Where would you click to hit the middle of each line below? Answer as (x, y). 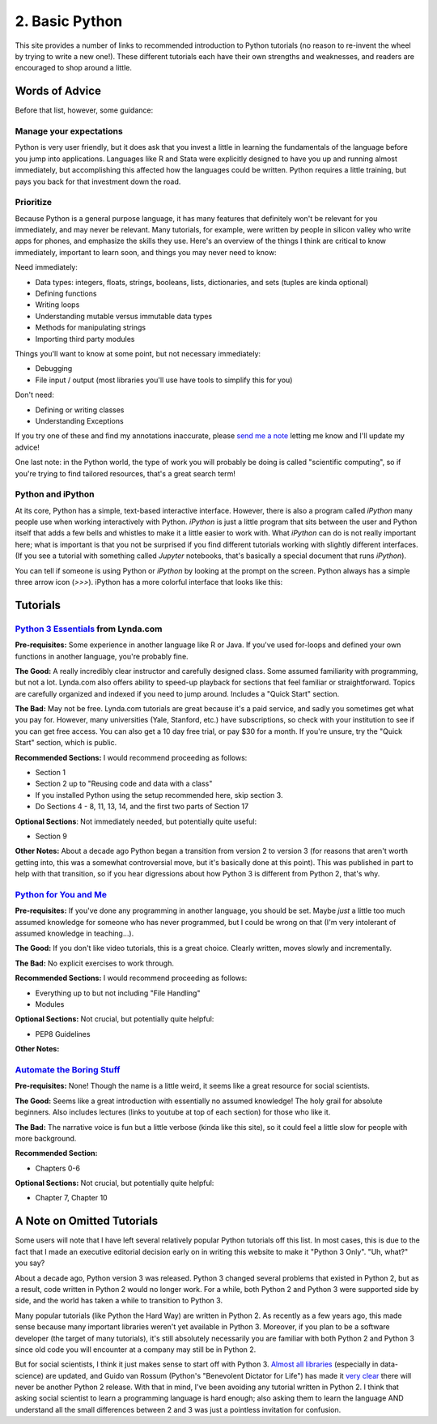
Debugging (54, 369)
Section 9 (51, 836)
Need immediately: (47, 267)
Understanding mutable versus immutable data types (124, 316)
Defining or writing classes (80, 410)
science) (30, 1375)
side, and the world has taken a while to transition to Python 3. (119, 1301)
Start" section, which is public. (66, 743)
